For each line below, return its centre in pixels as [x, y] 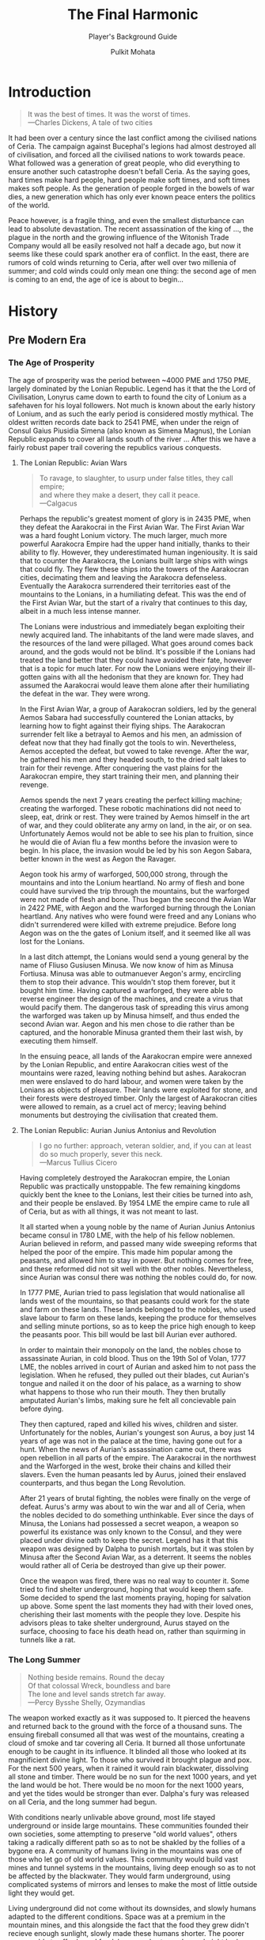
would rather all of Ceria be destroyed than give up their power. [123, 1565]
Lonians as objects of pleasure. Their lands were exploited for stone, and [138, 1089]
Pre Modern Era [47, 341]
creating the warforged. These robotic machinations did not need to [130, 808]
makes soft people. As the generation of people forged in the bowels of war [131, 188]
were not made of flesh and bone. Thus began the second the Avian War [138, 899]
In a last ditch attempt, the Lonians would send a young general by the [134, 957]
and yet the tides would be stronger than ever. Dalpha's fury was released [129, 1793]
